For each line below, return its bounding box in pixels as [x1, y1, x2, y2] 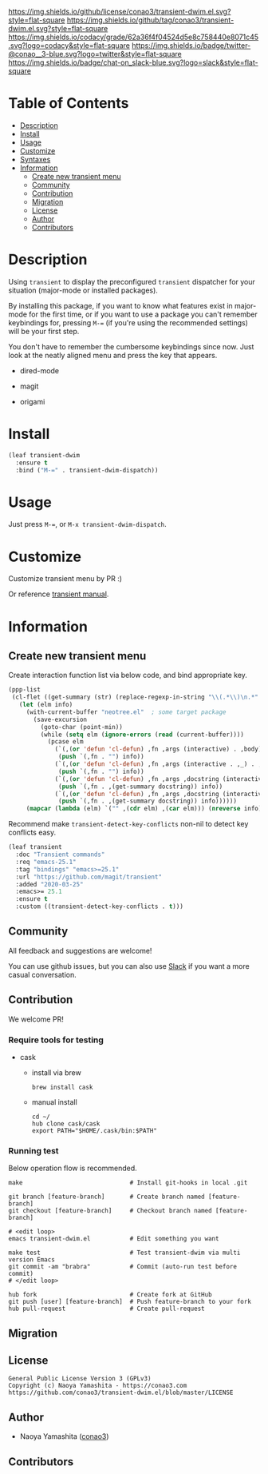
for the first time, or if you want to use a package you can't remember [29, 309, 258, 319]
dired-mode [19, 365, 60, 375]
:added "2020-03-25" [15, 880, 84, 888]
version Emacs [8, 1256, 56, 1264]
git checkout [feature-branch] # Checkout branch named [8, 1207, 213, 1215]
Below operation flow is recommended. [8, 1163, 137, 1173]
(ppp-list [8, 686, 41, 694]
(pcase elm [47, 738, 84, 746]
